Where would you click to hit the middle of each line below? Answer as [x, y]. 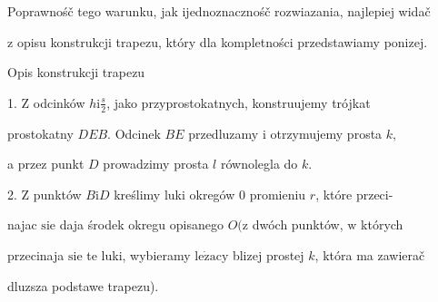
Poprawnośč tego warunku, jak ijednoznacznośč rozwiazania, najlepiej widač [219, 11]
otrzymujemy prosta [326, 133]
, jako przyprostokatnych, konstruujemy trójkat [239, 102]
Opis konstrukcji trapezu [76, 72]
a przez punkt [46, 164]
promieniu [278, 194]
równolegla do [259, 164]
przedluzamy [224, 133]
